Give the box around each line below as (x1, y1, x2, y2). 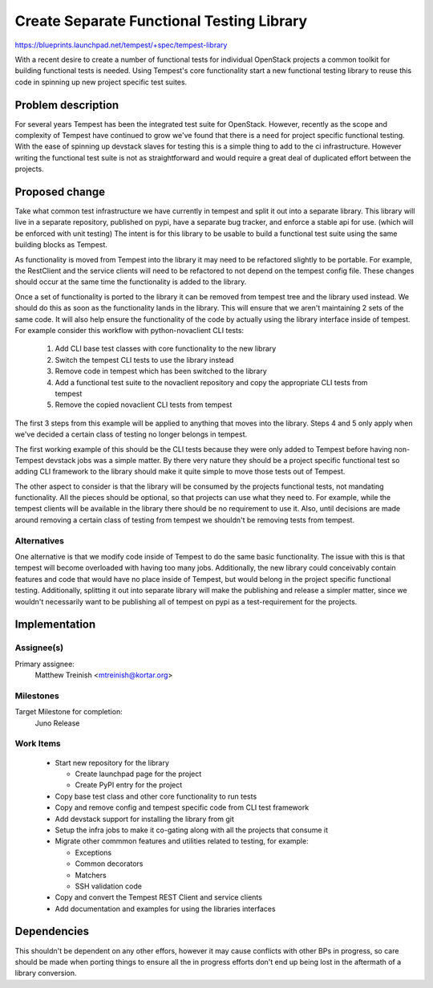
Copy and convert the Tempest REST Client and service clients (55, 892, 262, 902)
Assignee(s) (14, 642, 64, 653)
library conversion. (14, 968, 77, 978)
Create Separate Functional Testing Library (14, 12, 308, 30)
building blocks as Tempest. (14, 240, 108, 250)
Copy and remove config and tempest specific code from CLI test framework (55, 803, 310, 812)
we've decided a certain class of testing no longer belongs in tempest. (14, 429, 248, 439)
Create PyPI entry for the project (75, 780, 183, 790)
